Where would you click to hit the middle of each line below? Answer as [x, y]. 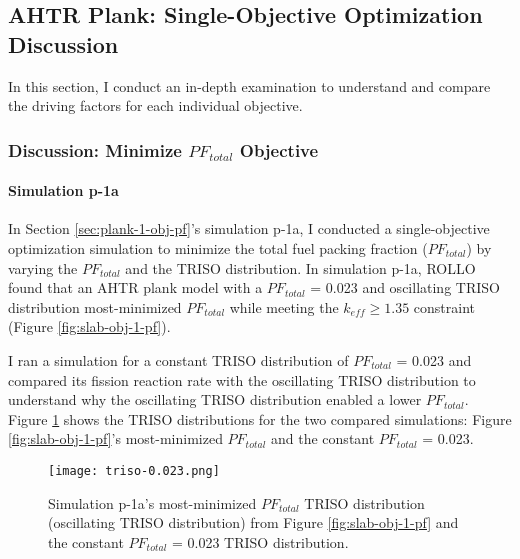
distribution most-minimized [95, 306]
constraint [444, 306]
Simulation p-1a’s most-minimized [152, 502]
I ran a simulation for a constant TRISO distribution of [178, 359]
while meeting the [284, 306]
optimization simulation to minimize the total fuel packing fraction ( [218, 248]
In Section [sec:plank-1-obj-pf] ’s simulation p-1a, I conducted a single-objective [249, 228]
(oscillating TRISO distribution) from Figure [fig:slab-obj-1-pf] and [253, 522]
